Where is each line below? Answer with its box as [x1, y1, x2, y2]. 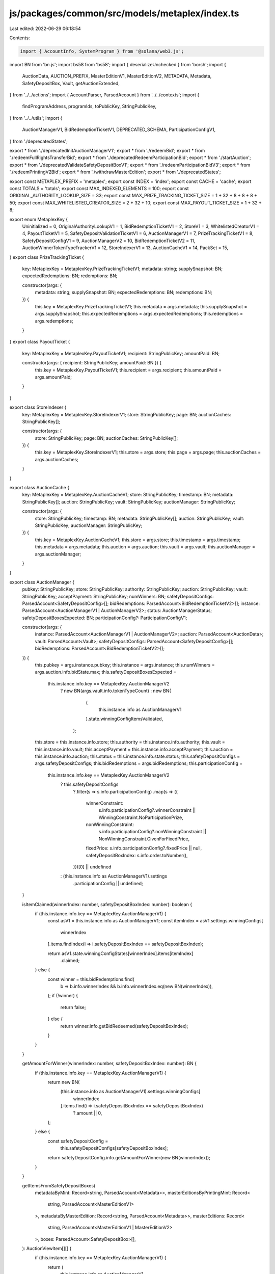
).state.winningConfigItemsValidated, [86, 716, 163, 722]
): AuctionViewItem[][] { [22, 1245, 72, 1252]
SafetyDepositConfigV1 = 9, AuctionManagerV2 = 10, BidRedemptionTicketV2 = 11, [22, 237, 196, 244]
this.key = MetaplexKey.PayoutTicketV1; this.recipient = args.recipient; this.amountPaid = [35, 367, 222, 373]
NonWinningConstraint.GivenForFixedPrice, [98, 836, 190, 842]
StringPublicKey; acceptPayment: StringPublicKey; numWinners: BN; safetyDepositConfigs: [22, 593, 214, 599]
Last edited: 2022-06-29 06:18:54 [9, 25, 81, 32]
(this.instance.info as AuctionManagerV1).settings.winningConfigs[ [60, 1089, 201, 1095]
